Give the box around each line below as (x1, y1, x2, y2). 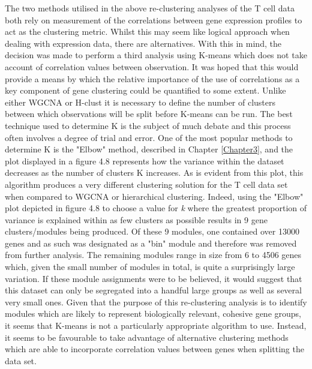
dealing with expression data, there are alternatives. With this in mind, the (5, 37, 281, 49)
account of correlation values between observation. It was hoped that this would (5, 60, 299, 73)
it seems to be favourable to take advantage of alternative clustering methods (5, 331, 289, 343)
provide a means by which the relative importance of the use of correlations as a (5, 72, 300, 85)
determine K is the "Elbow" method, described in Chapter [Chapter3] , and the (5, 143, 293, 155)
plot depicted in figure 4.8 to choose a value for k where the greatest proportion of (5, 202, 307, 214)
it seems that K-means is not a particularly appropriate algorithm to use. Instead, (5, 319, 307, 332)
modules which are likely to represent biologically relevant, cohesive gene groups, (5, 307, 301, 320)
